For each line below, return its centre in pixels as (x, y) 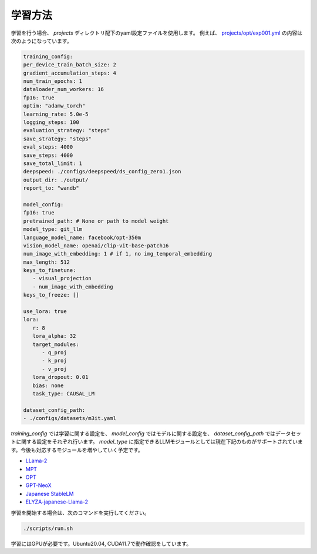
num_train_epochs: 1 (53, 81)
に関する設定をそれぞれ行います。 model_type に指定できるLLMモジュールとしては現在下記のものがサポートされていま (159, 442)
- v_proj (54, 369)
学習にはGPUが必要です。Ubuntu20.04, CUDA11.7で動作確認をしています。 (101, 543)
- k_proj (54, 361)
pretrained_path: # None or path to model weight (96, 221)
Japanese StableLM (50, 493)
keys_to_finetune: (50, 271)
